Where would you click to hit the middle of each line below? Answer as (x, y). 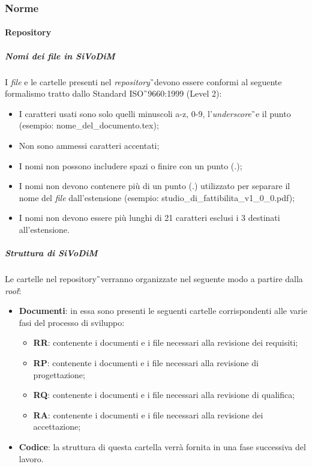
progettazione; (59, 374)
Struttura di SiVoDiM (51, 253)
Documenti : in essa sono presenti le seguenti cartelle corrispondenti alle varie (163, 311)
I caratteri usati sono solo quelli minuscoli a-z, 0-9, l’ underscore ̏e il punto (155, 113)
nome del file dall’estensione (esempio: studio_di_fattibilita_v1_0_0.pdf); (157, 197)
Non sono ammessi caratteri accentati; (89, 145)
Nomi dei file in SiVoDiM (60, 56)
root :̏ (13, 290)
